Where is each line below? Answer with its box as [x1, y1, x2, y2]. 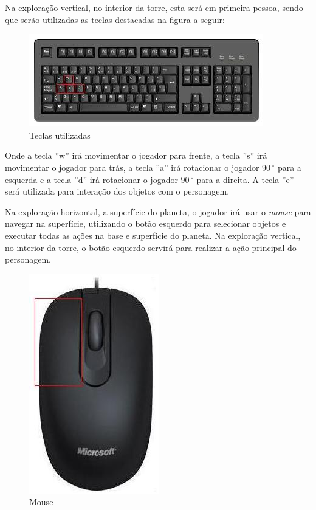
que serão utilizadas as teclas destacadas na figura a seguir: [5, 13, 225, 26]
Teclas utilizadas [29, 128, 91, 141]
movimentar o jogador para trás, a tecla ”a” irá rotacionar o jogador [5, 160, 259, 173]
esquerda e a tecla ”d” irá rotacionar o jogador [5, 173, 178, 185]
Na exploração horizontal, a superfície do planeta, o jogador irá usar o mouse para [5, 205, 311, 218]
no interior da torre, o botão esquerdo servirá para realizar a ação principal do [5, 241, 297, 253]
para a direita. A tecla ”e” [196, 173, 294, 185]
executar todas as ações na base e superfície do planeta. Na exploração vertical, [5, 229, 301, 241]
